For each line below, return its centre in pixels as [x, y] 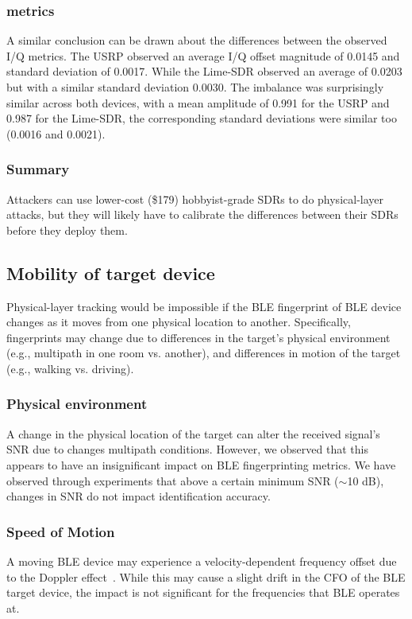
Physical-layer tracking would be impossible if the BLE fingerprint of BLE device [204, 306]
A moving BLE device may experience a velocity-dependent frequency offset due [202, 561]
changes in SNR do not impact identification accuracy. [139, 496]
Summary [38, 169]
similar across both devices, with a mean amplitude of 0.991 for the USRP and [198, 102]
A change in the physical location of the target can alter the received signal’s [193, 433]
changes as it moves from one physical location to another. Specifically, [179, 322]
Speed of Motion [61, 531]
